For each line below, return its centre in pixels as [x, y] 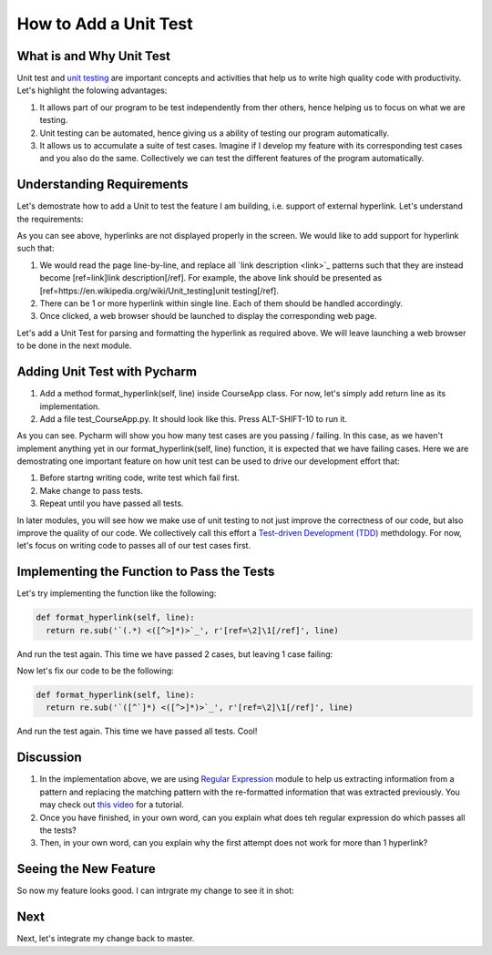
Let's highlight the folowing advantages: [92, 90]
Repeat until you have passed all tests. [112, 503]
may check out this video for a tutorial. [112, 805]
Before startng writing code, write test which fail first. [140, 477]
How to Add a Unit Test [105, 24]
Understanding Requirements [102, 185]
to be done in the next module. [74, 345]
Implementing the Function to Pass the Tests [146, 572]
